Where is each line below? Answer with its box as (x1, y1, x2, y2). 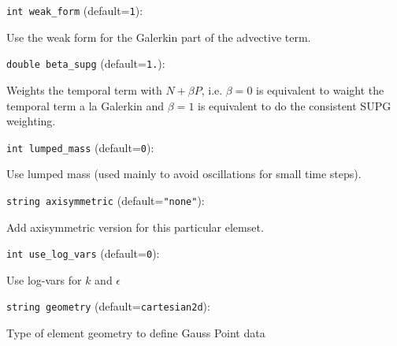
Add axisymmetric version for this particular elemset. (6, 218, 264, 235)
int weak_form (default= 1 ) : (6, 2, 143, 18)
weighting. (6, 113, 56, 129)
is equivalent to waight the (256, 81, 384, 98)
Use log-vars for (6, 271, 82, 288)
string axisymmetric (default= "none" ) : (6, 192, 205, 208)
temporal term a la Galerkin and (6, 97, 165, 113)
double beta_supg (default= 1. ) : (6, 55, 165, 72)
